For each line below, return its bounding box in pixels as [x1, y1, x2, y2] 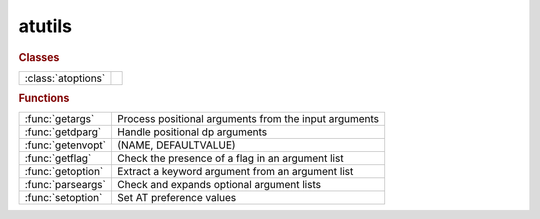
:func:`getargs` [24, 112, 95, 126]
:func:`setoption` [24, 191, 103, 205]
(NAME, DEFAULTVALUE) [116, 138, 236, 152]
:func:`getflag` [24, 151, 92, 165]
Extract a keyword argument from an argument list [116, 165, 354, 179]
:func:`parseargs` [24, 178, 107, 192]
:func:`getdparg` [24, 125, 102, 139]
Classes [18, 50, 60, 64]
